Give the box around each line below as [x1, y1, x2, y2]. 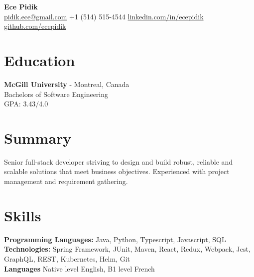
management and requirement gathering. [4, 176, 128, 186]
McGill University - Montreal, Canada [4, 79, 129, 89]
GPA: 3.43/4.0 [4, 98, 48, 109]
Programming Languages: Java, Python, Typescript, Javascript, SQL [4, 234, 226, 244]
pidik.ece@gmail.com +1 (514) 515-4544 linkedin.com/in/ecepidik [4, 11, 204, 21]
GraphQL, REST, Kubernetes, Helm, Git [4, 253, 130, 264]
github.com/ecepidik [4, 21, 66, 31]
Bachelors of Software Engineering [4, 89, 109, 99]
